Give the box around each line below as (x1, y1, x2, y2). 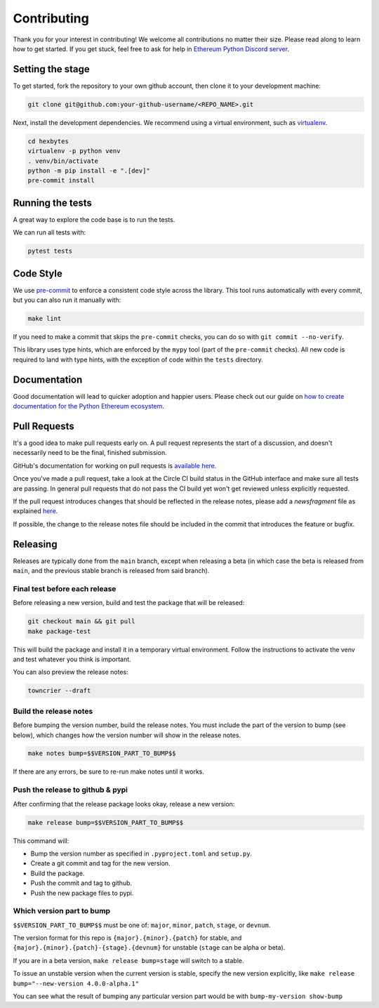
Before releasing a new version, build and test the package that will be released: (13, 599, 245, 607)
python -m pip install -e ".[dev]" (27, 166, 150, 175)
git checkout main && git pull (27, 618, 136, 625)
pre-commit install (27, 176, 95, 185)
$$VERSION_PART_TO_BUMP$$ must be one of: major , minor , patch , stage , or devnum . (13, 920, 271, 929)
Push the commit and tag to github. (30, 879, 133, 887)
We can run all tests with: (13, 228, 86, 237)
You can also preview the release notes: (13, 668, 129, 677)
